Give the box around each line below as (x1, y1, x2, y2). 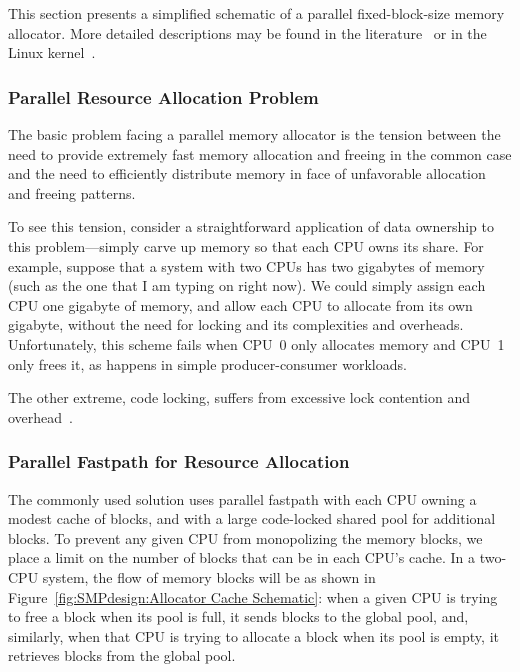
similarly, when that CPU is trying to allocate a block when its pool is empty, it (8, 625, 499, 646)
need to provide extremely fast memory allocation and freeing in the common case (8, 143, 512, 164)
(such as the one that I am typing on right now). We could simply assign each (8, 275, 486, 296)
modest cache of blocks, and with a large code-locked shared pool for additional (8, 508, 496, 529)
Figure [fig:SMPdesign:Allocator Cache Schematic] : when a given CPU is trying (8, 586, 498, 607)
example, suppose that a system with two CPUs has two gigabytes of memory (8, 255, 485, 276)
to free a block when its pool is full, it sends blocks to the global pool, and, (8, 606, 469, 627)
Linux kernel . (8, 42, 96, 63)
